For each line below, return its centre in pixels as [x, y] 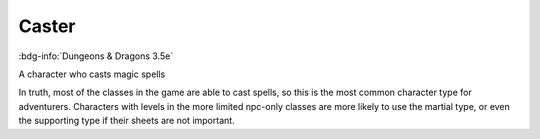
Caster [47, 26]
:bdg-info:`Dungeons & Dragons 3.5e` [96, 56]
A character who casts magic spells [92, 74]
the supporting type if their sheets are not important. [126, 121]
